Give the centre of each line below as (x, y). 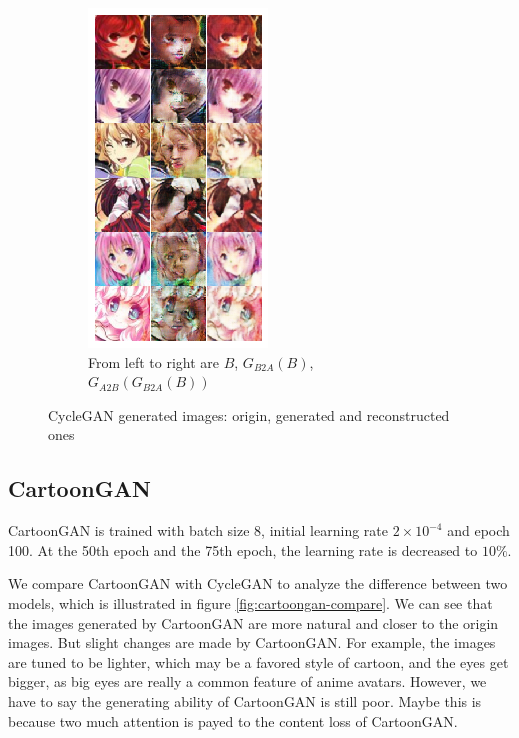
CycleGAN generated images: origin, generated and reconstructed (249, 414)
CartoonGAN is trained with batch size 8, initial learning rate (198, 530)
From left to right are (153, 361)
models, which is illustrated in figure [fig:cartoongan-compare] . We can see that (250, 602)
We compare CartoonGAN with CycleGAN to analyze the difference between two (258, 583)
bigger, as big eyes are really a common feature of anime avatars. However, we (247, 681)
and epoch (478, 530)
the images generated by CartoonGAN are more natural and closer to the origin (253, 622)
